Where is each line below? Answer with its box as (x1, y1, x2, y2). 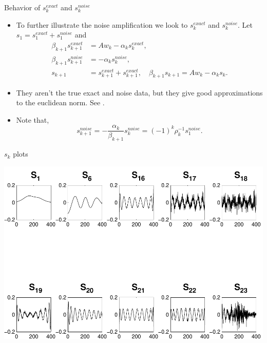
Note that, (16, 114, 49, 125)
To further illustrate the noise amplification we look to (16, 19, 188, 30)
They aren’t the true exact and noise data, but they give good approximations (16, 87, 263, 98)
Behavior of (4, 2, 41, 12)
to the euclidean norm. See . (16, 97, 105, 108)
